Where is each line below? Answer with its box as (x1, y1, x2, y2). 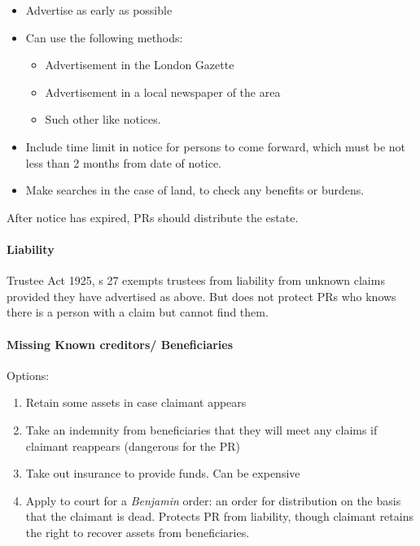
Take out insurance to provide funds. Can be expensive (25, 465, 300, 482)
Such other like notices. (45, 111, 161, 128)
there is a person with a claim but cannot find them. (7, 304, 269, 321)
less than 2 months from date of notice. (25, 154, 221, 171)
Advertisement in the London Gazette (45, 56, 234, 73)
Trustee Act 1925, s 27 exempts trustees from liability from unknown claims (7, 272, 385, 289)
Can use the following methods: (25, 28, 183, 46)
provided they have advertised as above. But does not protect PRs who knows (7, 287, 396, 304)
